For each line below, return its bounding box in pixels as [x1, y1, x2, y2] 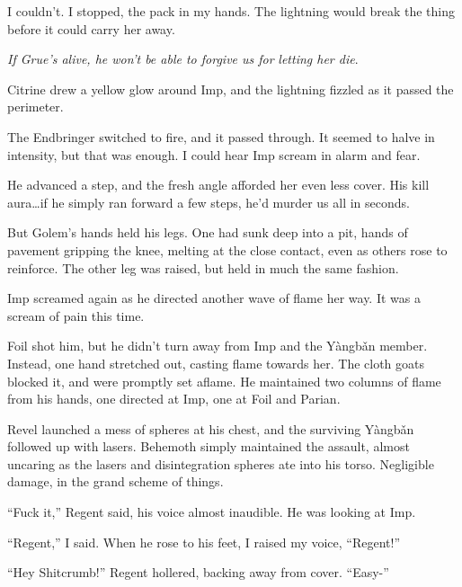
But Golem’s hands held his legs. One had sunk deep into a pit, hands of [7, 223, 408, 242]
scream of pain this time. [7, 306, 145, 325]
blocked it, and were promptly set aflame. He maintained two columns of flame [7, 371, 441, 390]
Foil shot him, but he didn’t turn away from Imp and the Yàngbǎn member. [7, 336, 428, 355]
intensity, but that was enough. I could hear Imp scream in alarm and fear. [7, 145, 421, 164]
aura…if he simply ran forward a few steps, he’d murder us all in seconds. [7, 192, 410, 211]
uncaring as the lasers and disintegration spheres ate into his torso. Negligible [7, 454, 434, 473]
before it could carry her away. [7, 19, 175, 38]
